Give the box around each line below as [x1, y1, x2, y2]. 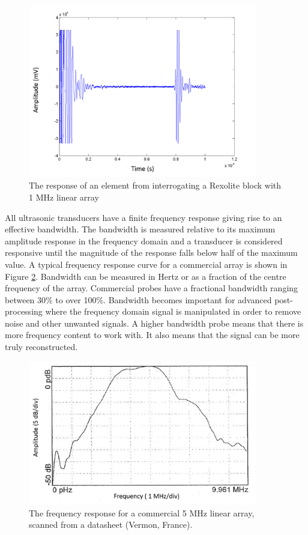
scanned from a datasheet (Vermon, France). [29, 518, 193, 531]
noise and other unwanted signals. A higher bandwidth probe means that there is [5, 316, 304, 329]
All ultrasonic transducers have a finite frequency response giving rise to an [5, 211, 282, 223]
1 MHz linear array [29, 190, 99, 203]
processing [5, 305, 43, 318]
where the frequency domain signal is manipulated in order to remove [45, 305, 301, 318]
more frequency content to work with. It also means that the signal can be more [5, 328, 300, 341]
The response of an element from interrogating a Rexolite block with [29, 179, 282, 192]
